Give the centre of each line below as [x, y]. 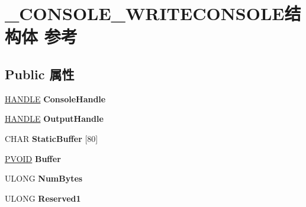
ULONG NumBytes [44, 178]
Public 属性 [40, 74]
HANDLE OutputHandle [54, 119]
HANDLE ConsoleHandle [55, 98]
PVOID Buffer [33, 158]
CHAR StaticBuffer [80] [51, 138]
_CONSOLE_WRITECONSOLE [145, 13]
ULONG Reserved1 [43, 198]
